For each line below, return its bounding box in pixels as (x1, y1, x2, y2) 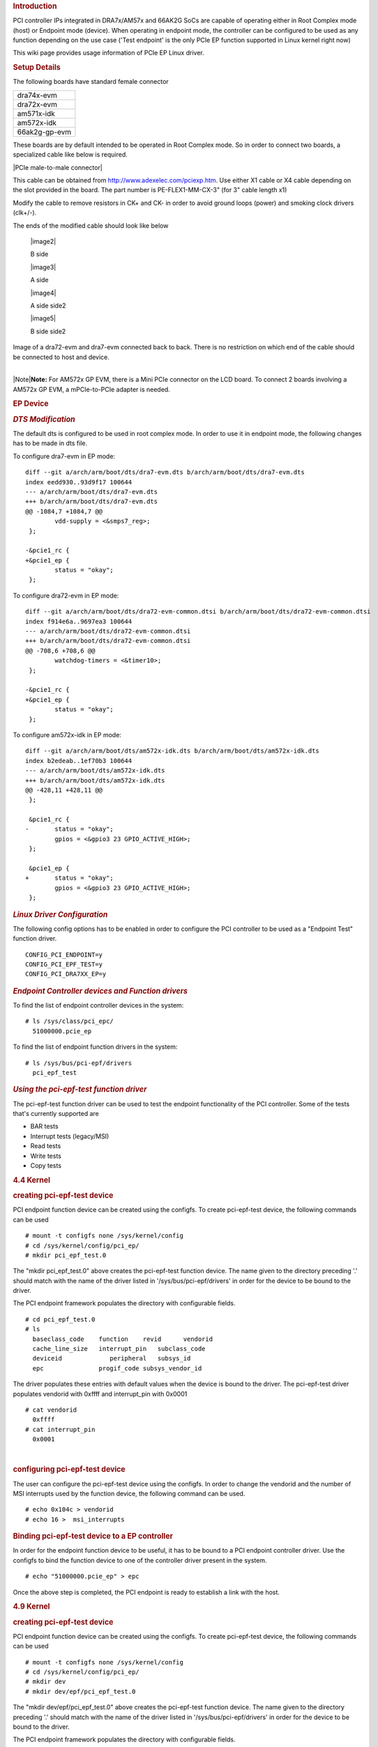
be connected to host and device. (13, 353, 109, 361)
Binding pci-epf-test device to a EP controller (13, 1531, 174, 1541)
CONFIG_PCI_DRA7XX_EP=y (25, 970, 107, 978)
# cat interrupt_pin (25, 1426, 96, 1433)
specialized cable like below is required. (13, 150, 128, 159)
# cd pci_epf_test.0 (25, 1315, 96, 1324)
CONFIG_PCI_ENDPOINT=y (25, 950, 103, 959)
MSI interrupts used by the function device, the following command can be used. (13, 1489, 245, 1498)
